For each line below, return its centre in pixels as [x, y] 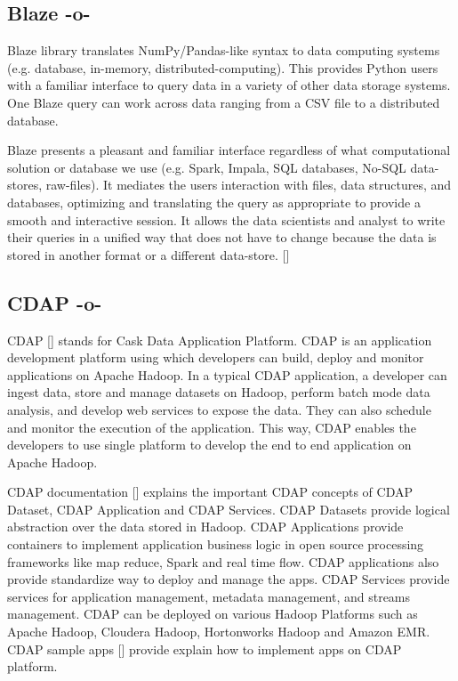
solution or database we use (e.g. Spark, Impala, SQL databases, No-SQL [207, 167]
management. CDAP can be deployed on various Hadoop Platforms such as [213, 614]
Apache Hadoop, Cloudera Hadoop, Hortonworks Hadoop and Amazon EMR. [219, 632]
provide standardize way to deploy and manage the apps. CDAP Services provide [229, 579]
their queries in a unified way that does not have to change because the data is [222, 237]
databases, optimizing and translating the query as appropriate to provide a [214, 202]
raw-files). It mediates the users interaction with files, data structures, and [249, 185]
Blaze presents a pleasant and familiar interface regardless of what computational [229, 150]
